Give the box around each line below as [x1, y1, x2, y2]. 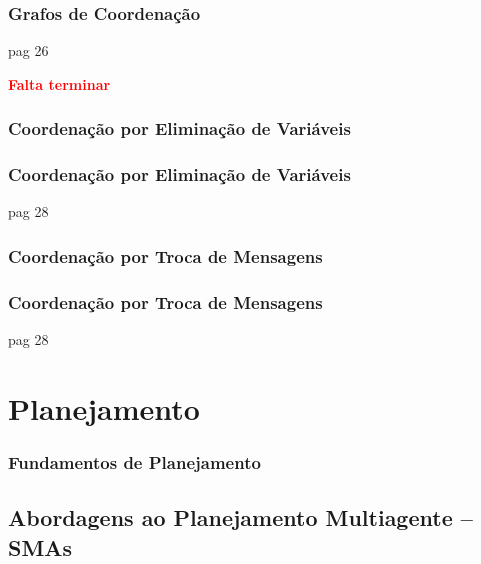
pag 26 [8, 40, 49, 61]
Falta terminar [8, 73, 111, 94]
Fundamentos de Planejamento [8, 450, 261, 475]
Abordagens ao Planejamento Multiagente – [8, 502, 473, 533]
